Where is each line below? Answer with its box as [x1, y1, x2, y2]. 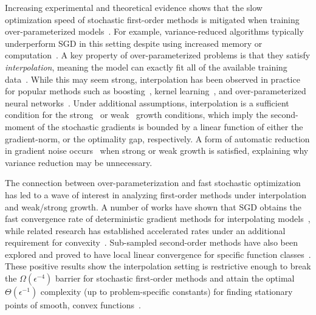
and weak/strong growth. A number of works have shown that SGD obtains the [5, 200, 302, 213]
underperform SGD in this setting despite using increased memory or [5, 36, 263, 49]
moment [5, 120, 35, 133]
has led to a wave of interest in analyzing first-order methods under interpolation [5, 188, 307, 201]
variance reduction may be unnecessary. [5, 156, 153, 168]
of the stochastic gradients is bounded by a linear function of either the [38, 120, 303, 133]
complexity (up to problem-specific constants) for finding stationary [40, 285, 293, 298]
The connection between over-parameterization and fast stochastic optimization [5, 176, 301, 189]
